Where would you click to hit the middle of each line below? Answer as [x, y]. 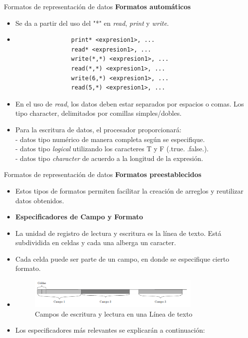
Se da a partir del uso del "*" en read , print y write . [92, 23]
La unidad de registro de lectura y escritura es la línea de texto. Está [118, 233]
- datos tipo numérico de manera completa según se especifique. [110, 139]
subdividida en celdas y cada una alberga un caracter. [96, 242]
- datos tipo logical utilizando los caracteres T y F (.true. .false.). [112, 149]
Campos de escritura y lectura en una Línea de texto [114, 313]
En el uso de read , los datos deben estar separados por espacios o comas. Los [130, 103]
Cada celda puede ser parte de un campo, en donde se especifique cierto [122, 258]
